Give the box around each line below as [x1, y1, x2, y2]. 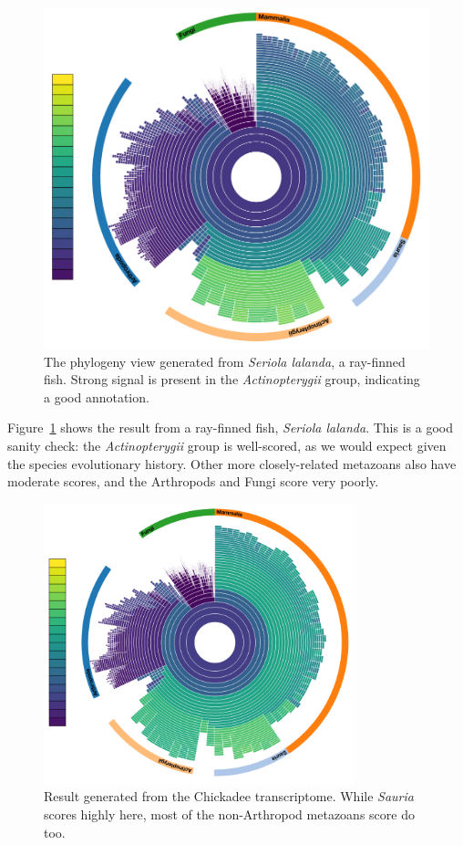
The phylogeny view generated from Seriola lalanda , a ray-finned [44, 351, 406, 370]
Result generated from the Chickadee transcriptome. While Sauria [44, 787, 414, 806]
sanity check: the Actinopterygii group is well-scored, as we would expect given [7, 436, 447, 454]
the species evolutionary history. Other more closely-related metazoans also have [7, 454, 457, 473]
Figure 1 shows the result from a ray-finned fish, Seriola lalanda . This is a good [7, 418, 453, 437]
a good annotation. [44, 387, 149, 406]
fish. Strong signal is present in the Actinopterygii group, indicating [44, 370, 420, 389]
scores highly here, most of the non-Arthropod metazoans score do [44, 804, 415, 823]
